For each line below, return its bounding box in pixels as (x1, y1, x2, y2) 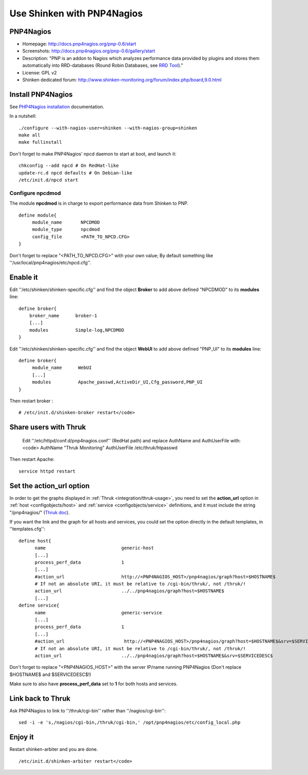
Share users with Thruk (9, 423, 86, 432)
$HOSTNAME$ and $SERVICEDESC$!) (9, 671, 91, 677)
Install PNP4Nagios (9, 90, 73, 99)
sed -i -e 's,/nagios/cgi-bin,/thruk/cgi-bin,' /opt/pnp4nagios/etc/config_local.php (18, 720, 241, 726)
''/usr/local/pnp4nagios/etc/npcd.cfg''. (9, 259, 92, 265)
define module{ (18, 212, 57, 218)
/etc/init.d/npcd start (18, 177, 79, 183)
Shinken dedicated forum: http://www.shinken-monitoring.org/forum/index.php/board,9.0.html (22, 77, 222, 83)
